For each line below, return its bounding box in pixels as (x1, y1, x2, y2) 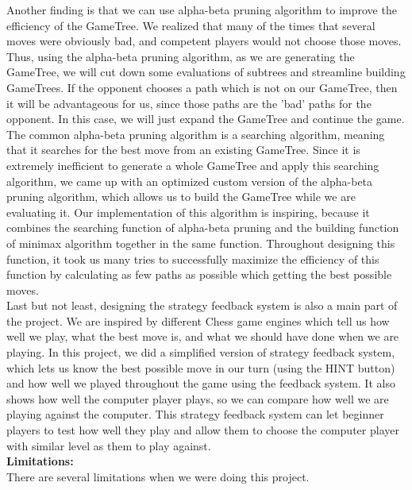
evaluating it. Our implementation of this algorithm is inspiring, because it (6, 203, 370, 220)
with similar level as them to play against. (6, 437, 211, 453)
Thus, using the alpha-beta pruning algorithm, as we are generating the (6, 48, 355, 64)
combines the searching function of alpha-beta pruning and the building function (6, 219, 399, 236)
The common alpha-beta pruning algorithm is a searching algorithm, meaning (6, 125, 385, 142)
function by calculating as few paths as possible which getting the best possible (6, 266, 392, 283)
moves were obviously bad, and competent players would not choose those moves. (6, 33, 402, 49)
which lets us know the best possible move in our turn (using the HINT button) (6, 359, 395, 376)
